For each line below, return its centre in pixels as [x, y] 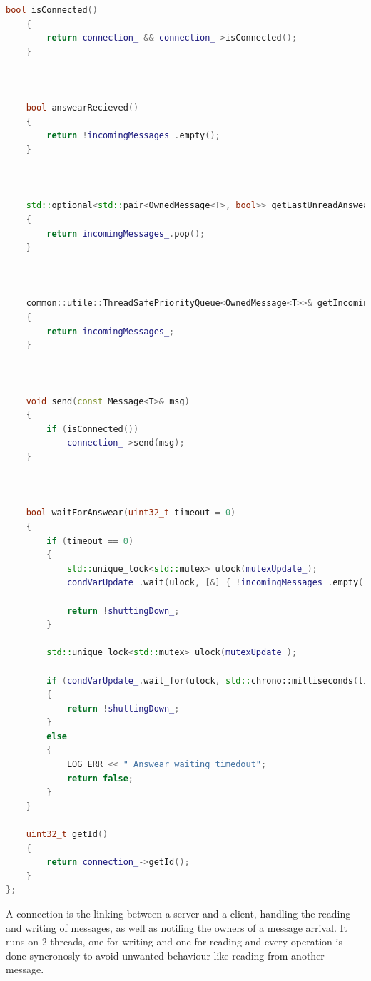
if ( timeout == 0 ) [90, 541]
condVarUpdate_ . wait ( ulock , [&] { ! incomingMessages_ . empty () [218, 583]
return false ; [100, 778]
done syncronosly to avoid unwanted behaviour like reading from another [165, 955]
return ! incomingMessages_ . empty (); [133, 136]
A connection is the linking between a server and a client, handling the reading [178, 913]
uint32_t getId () [67, 834]
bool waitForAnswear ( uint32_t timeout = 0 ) [131, 513]
